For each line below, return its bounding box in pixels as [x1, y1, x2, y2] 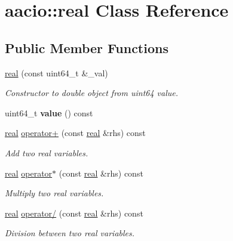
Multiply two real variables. [5, 187, 104, 199]
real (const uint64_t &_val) [5, 66, 108, 79]
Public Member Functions [5, 38, 168, 57]
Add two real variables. [5, 146, 88, 159]
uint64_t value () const [5, 106, 93, 119]
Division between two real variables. [5, 227, 135, 239]
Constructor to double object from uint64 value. [5, 86, 179, 99]
